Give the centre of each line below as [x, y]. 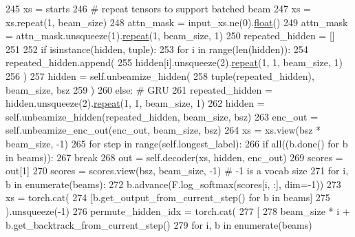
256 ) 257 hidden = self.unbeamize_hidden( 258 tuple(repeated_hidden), [160, 75]
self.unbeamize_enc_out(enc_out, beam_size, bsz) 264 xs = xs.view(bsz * [163, 130]
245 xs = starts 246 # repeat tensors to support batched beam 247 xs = [159, 8]
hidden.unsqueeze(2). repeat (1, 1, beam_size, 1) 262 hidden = [135, 103]
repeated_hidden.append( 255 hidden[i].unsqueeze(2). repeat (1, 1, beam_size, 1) [174, 62]
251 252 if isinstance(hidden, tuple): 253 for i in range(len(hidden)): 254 [157, 49]
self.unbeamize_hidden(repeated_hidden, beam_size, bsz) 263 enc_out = [162, 116]
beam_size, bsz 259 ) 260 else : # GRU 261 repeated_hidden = [139, 89]
